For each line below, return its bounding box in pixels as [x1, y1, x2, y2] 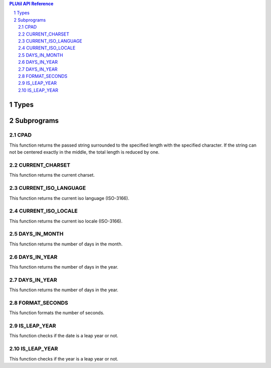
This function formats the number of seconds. [9, 310, 105, 316]
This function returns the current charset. [9, 172, 95, 178]
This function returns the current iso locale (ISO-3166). [9, 218, 123, 224]
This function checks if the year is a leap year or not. [9, 355, 118, 361]
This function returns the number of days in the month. [9, 241, 123, 247]
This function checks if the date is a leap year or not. [9, 333, 118, 339]
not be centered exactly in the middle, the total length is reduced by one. [9, 149, 160, 155]
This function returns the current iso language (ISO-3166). [9, 195, 129, 201]
